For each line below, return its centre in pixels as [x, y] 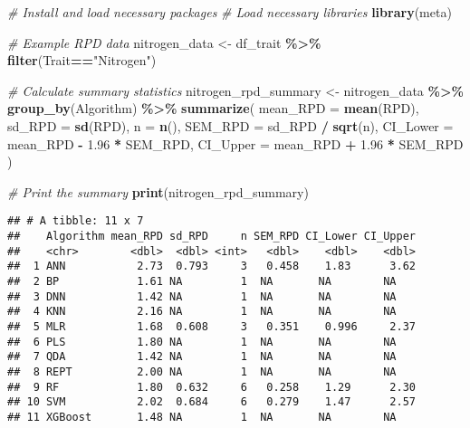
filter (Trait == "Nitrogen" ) [82, 60]
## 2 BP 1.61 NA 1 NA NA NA [202, 281]
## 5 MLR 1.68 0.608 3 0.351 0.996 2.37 [212, 326]
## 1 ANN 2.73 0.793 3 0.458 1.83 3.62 [212, 266]
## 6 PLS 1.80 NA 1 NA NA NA [202, 342]
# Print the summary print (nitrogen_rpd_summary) [158, 191]
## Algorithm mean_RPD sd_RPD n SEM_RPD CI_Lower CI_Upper [212, 236]
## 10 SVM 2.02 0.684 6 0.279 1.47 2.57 [212, 402]
